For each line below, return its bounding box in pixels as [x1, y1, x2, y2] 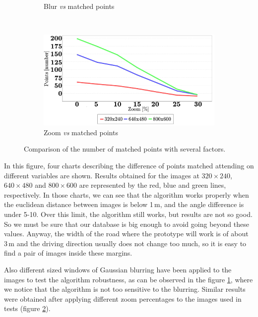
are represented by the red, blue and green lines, [79, 180, 226, 190]
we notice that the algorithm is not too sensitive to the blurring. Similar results [4, 284, 246, 294]
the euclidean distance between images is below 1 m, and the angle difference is [4, 199, 244, 210]
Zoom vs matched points [44, 127, 118, 137]
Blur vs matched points [44, 1, 115, 11]
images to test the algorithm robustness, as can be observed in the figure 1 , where [4, 274, 253, 284]
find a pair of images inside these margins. [4, 248, 132, 258]
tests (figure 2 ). [4, 303, 51, 314]
